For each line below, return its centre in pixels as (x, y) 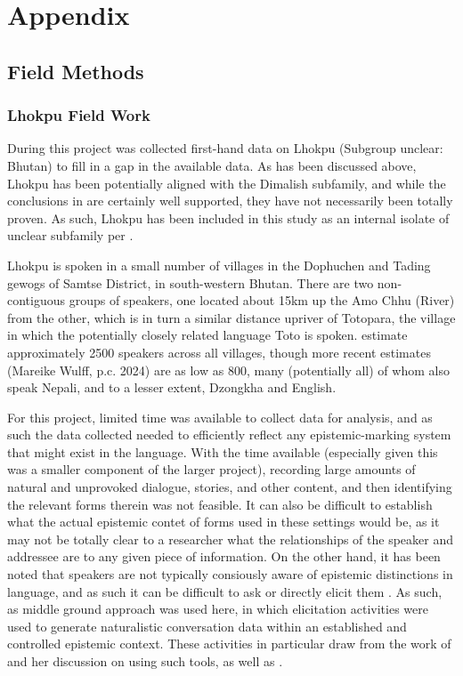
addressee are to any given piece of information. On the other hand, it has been (224, 556)
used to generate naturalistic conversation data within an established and (207, 626)
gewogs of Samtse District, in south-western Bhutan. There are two (191, 282)
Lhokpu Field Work (79, 115)
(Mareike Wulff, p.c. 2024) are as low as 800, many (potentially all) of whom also (228, 370)
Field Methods (76, 71)
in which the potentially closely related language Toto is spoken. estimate (207, 335)
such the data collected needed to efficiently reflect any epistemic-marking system (229, 435)
